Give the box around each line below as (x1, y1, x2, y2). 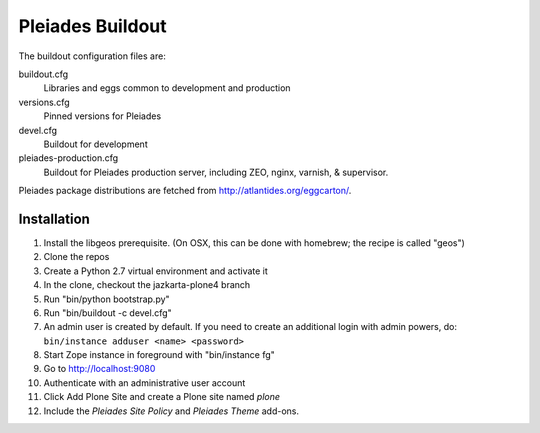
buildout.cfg (18, 68, 69, 80)
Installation (18, 210, 90, 227)
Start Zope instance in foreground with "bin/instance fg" (43, 349, 275, 361)
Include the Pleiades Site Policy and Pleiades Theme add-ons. (43, 405, 300, 417)
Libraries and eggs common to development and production (43, 82, 291, 94)
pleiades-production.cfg (18, 152, 119, 164)
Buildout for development (43, 138, 149, 150)
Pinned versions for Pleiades (43, 110, 162, 122)
